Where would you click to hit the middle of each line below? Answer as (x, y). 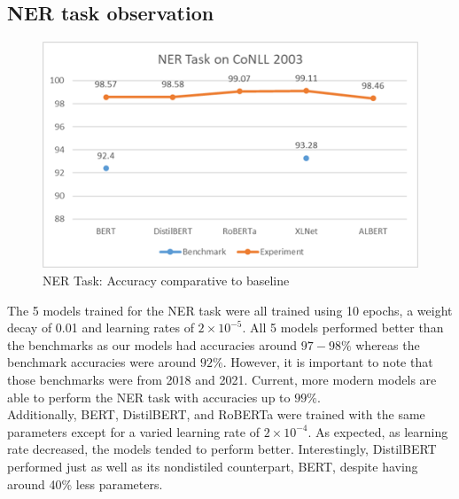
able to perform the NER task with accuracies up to (149, 397)
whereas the (388, 344)
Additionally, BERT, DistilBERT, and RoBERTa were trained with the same (216, 414)
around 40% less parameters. (85, 483)
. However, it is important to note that (328, 362)
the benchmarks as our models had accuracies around (152, 344)
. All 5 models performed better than (343, 327)
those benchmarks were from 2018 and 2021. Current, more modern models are (222, 380)
